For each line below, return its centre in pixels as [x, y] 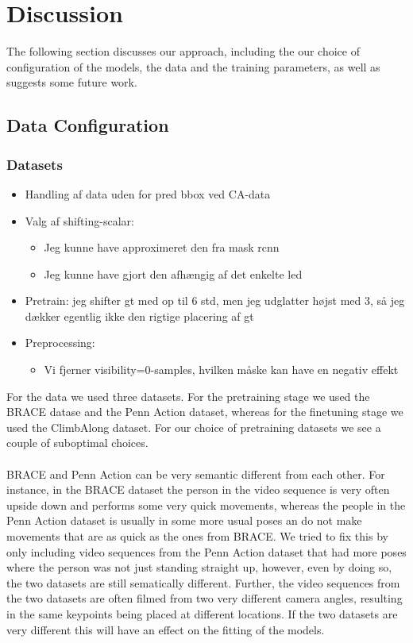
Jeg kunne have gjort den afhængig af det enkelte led [173, 273]
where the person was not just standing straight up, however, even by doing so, [199, 567]
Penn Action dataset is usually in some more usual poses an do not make [184, 520]
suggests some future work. [72, 82]
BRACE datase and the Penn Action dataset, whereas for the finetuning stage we [205, 412]
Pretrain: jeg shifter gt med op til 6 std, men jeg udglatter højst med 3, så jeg [215, 300]
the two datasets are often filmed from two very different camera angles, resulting [205, 598]
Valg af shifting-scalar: [79, 220]
